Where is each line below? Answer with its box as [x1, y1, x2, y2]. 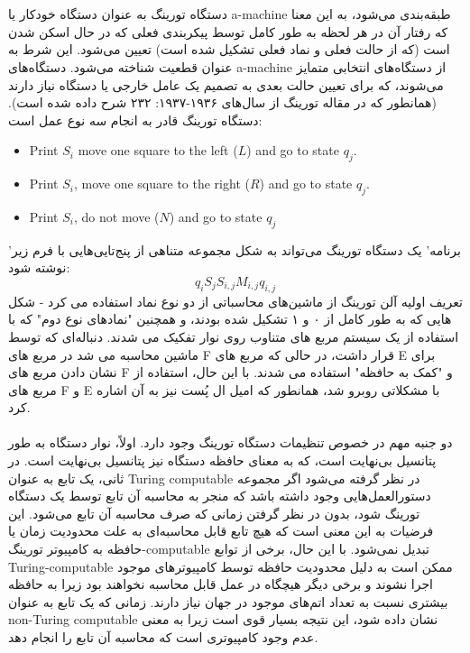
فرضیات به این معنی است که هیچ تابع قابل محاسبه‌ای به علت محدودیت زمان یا [8, 521, 434, 540]
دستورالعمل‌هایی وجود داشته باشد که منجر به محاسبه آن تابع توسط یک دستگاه [8, 486, 431, 505]
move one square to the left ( [78, 141, 238, 160]
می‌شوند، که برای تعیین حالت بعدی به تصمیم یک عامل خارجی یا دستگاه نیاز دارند [8, 75, 444, 94]
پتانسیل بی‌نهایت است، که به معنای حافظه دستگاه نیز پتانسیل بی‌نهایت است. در [8, 451, 437, 470]
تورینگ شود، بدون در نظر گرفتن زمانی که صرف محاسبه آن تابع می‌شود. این [8, 503, 420, 522]
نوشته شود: [8, 258, 70, 277]
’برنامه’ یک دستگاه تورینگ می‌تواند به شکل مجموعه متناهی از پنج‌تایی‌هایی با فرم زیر [8, 240, 461, 259]
